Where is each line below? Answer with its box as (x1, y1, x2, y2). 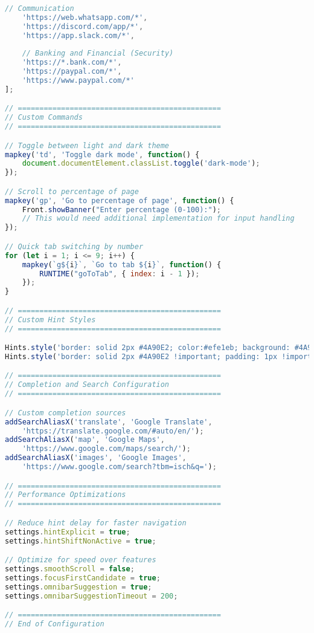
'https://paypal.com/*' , (22, 67, 122, 76)
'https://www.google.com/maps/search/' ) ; (22, 444, 191, 453)
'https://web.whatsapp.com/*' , (22, 13, 148, 22)
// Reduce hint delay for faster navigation (5, 518, 187, 527)
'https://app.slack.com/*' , (22, 31, 135, 40)
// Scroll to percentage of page (5, 187, 139, 196)
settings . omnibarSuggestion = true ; (5, 582, 152, 591)
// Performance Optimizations (5, 490, 126, 499)
